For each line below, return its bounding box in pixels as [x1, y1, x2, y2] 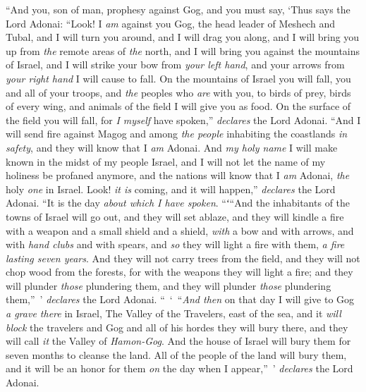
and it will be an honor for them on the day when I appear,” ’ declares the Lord [6, 361, 353, 376]
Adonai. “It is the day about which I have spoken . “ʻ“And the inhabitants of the [6, 195, 350, 210]
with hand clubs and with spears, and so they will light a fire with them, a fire [6, 237, 345, 252]
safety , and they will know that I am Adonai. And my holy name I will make [6, 140, 338, 154]
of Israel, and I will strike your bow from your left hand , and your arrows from [6, 57, 345, 72]
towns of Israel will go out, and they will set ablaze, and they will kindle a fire [6, 209, 344, 223]
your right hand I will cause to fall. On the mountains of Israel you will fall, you [6, 71, 351, 85]
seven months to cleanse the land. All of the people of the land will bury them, [6, 347, 347, 362]
